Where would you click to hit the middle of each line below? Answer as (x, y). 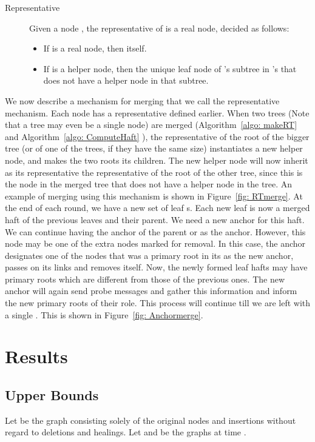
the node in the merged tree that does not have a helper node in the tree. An (149, 184)
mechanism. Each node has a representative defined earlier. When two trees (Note (157, 112)
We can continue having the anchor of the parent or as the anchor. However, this (155, 231)
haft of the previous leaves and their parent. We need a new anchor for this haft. (155, 219)
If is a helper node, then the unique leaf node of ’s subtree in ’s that (170, 68)
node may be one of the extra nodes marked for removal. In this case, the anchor (155, 243)
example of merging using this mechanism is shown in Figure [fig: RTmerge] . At (154, 196)
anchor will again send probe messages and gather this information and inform (151, 291)
